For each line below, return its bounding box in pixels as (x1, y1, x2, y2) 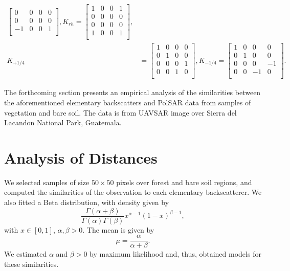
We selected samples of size (4, 176, 90, 187)
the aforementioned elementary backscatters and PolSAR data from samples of (4, 97, 251, 107)
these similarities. (4, 258, 59, 269)
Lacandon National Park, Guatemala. (4, 117, 122, 128)
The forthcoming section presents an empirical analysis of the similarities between (4, 87, 261, 98)
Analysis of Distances (4, 147, 158, 168)
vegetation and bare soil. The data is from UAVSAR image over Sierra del (4, 107, 237, 118)
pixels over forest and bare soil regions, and (116, 176, 252, 187)
